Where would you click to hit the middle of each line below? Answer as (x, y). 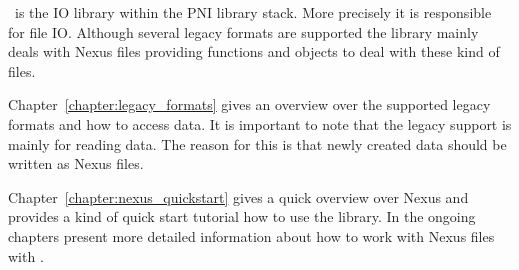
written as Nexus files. (76, 163)
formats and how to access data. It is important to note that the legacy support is (260, 123)
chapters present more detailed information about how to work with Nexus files (251, 235)
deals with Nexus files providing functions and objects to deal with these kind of (254, 51)
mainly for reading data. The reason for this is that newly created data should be (257, 143)
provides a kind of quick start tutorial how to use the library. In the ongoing (242, 216)
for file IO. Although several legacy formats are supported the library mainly (243, 31)
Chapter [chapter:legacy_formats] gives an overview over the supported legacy (249, 104)
